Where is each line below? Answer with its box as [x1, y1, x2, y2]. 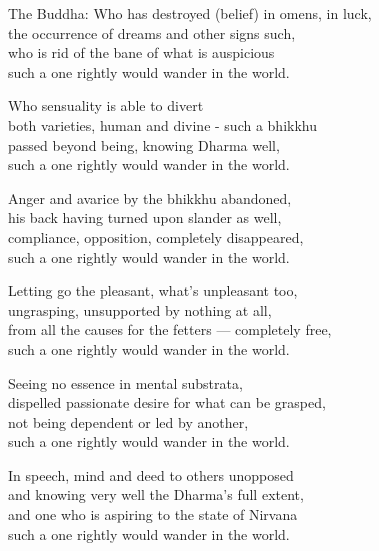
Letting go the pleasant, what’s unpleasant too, [8, 280, 298, 301]
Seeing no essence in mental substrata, [8, 372, 243, 393]
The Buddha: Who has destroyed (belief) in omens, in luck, [8, 3, 372, 23]
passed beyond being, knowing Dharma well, [8, 134, 280, 155]
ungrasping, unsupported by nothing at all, [8, 299, 272, 320]
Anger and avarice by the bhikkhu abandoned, [8, 187, 292, 208]
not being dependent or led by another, [8, 411, 249, 432]
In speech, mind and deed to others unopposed [8, 464, 294, 485]
